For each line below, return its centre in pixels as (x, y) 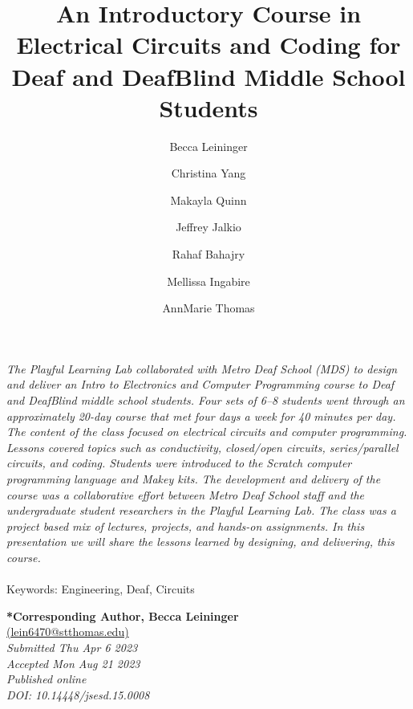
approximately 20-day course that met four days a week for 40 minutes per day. (201, 416)
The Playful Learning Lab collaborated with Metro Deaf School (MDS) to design (202, 368)
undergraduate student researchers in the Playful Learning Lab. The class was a (201, 510)
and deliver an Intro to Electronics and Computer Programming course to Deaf (200, 384)
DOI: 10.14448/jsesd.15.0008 (78, 694)
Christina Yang (209, 173)
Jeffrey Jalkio (209, 227)
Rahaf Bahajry (209, 254)
